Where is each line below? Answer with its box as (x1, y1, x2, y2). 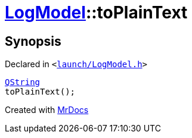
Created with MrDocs (5, 105, 89, 115)
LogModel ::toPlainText (5, 2, 188, 23)
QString (5, 77, 41, 87)
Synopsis (5, 33, 61, 49)
